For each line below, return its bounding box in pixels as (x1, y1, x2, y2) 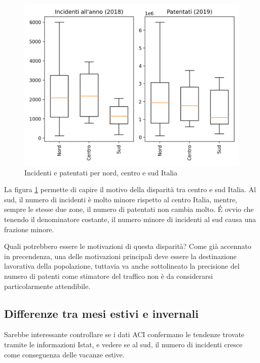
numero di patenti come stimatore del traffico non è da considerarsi (4, 270, 213, 281)
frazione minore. (4, 224, 54, 234)
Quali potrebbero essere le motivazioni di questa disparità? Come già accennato (4, 241, 251, 251)
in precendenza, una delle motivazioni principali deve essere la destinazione (4, 250, 237, 261)
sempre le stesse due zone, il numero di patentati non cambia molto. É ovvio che (4, 204, 254, 214)
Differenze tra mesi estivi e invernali (4, 305, 199, 321)
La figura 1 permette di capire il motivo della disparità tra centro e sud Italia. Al (4, 184, 256, 195)
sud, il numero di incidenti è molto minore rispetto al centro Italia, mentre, (4, 194, 238, 204)
